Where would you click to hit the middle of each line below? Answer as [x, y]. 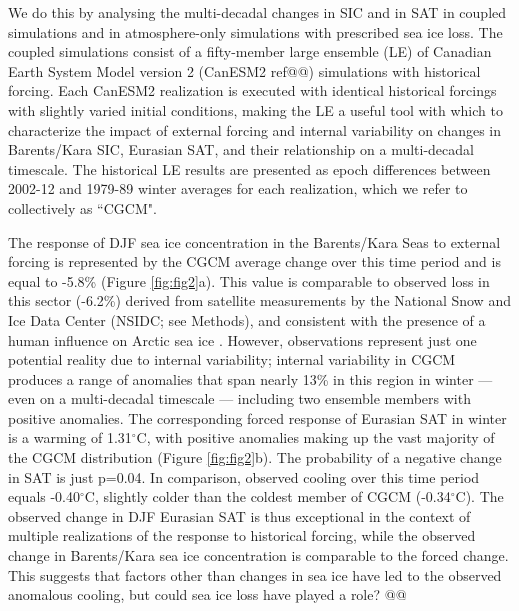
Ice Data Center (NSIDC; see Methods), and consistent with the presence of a [247, 319]
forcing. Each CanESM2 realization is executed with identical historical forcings [252, 90]
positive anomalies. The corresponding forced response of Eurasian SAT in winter [257, 417]
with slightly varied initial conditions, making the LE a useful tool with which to [255, 109]
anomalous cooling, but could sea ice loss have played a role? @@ [207, 594]
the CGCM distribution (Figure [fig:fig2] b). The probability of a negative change [255, 457]
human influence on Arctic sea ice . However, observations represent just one [242, 339]
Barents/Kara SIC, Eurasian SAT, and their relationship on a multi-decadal [241, 149]
